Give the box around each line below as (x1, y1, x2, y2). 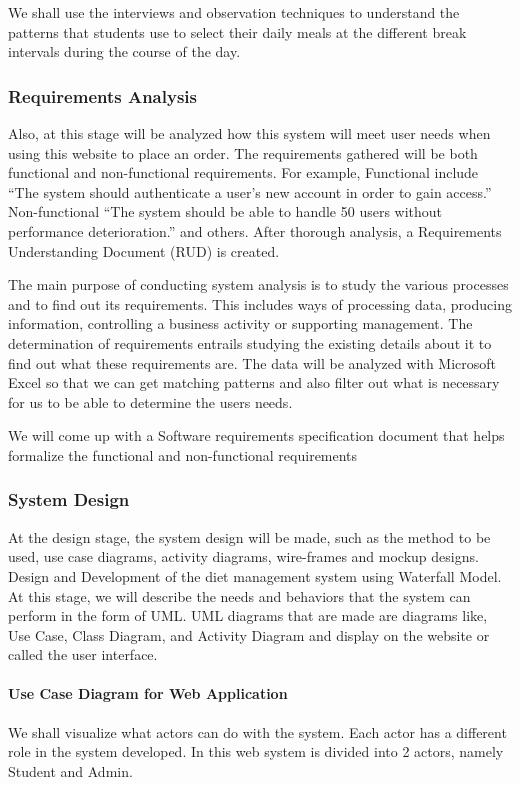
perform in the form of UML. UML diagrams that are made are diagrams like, (8, 605, 488, 626)
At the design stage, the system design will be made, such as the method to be (8, 526, 491, 547)
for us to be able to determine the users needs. (8, 391, 293, 412)
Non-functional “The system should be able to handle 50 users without (8, 201, 443, 222)
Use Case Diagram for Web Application (8, 683, 288, 704)
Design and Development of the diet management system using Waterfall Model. (8, 565, 502, 586)
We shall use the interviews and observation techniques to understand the (8, 2, 460, 22)
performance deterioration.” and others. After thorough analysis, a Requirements (8, 220, 502, 241)
